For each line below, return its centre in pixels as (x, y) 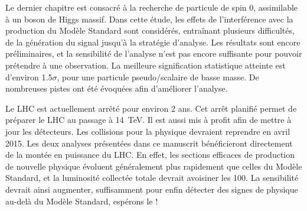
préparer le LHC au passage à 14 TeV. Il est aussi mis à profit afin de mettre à (148, 120)
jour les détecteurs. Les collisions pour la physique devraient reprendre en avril (148, 131)
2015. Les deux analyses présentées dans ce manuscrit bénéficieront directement (149, 143)
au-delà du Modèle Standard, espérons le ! (82, 201)
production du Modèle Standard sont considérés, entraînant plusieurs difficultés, (150, 30)
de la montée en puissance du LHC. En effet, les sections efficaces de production (150, 155)
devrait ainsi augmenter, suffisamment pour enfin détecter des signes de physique (152, 189)
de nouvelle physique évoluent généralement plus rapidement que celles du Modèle (154, 166)
